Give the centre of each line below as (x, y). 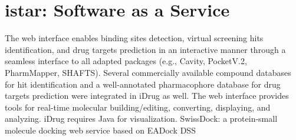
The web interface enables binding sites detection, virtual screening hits (134, 38)
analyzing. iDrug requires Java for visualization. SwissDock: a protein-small (141, 119)
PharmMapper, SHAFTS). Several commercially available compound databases (148, 72)
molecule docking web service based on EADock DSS (100, 130)
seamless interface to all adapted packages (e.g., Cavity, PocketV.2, (126, 61)
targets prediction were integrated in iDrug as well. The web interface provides (147, 96)
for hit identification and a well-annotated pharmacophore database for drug (143, 84)
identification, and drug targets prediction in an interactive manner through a (145, 49)
